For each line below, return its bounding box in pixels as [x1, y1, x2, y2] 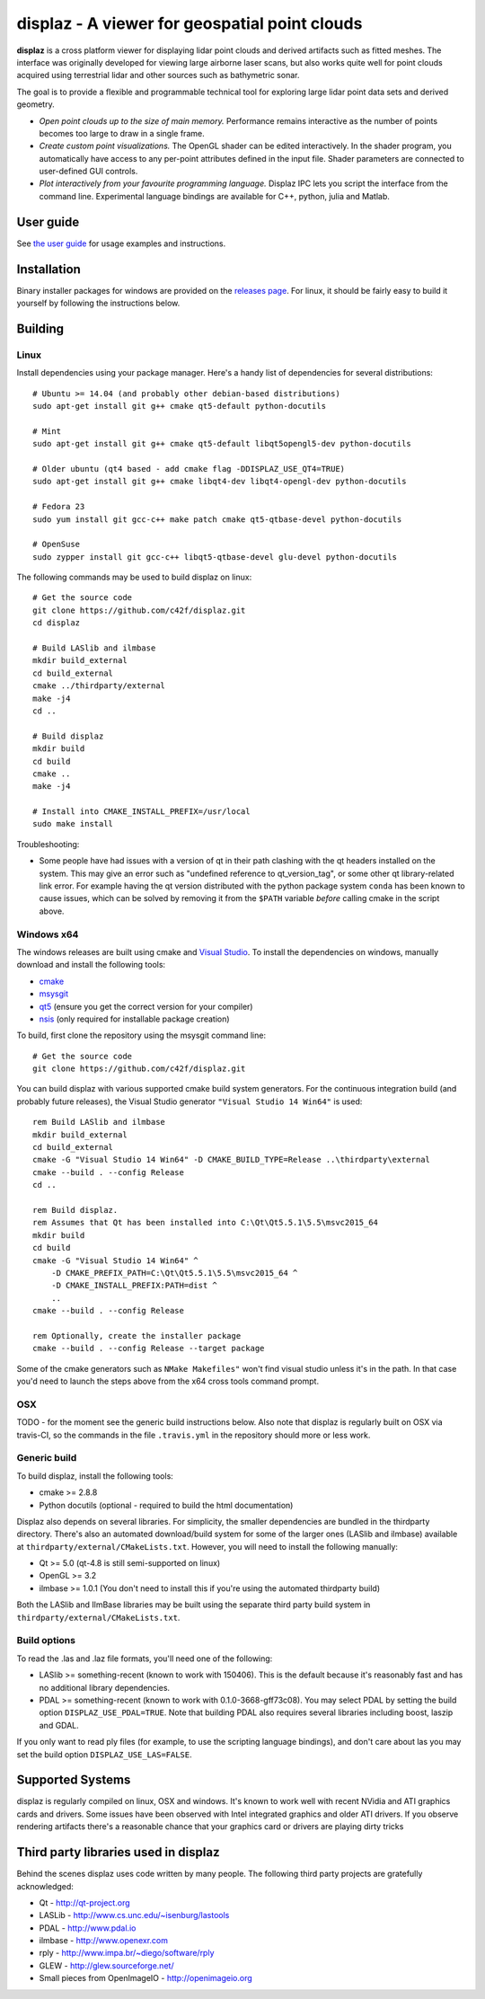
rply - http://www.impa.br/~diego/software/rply [39, 1948, 215, 1959]
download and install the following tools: [16, 960, 166, 970]
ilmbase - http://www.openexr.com [39, 1935, 168, 1946]
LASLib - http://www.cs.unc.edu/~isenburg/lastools [39, 1910, 230, 1921]
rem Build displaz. [32, 1205, 119, 1215]
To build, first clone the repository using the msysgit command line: [16, 1030, 267, 1041]
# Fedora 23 [32, 501, 85, 512]
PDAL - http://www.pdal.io [39, 1923, 137, 1933]
